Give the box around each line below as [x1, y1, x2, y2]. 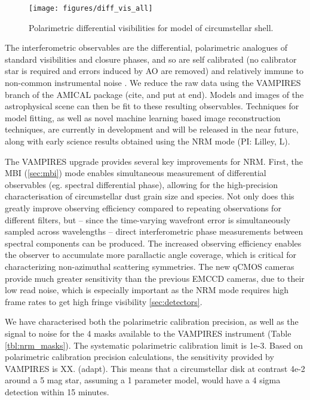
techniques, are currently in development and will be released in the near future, [5, 123, 299, 136]
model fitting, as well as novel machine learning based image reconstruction [5, 111, 281, 124]
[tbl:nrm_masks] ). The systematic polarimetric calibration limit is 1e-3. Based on [5, 339, 303, 351]
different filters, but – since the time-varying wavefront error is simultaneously [5, 213, 291, 226]
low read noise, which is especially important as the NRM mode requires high [5, 284, 289, 296]
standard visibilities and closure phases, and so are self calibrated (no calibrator [5, 53, 297, 65]
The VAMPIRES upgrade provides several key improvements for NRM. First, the [5, 155, 303, 167]
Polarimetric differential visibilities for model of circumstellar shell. [29, 21, 274, 33]
